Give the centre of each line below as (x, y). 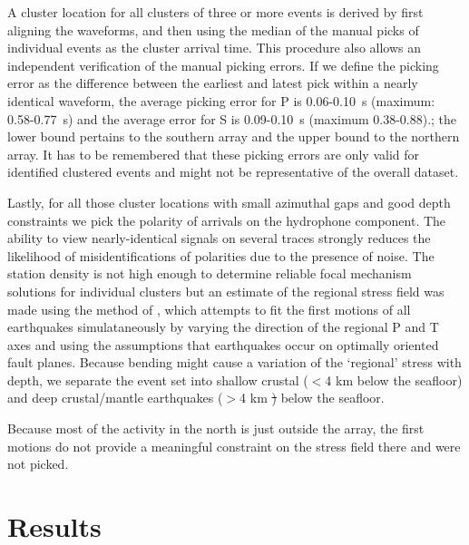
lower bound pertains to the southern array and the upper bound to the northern (234, 136)
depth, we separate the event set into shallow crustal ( (158, 380)
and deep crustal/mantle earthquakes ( (115, 398)
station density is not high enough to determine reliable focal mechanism (210, 273)
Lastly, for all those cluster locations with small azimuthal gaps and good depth (229, 202)
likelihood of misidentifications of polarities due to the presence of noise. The (221, 255)
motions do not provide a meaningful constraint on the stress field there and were (234, 446)
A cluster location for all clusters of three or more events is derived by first (215, 12)
